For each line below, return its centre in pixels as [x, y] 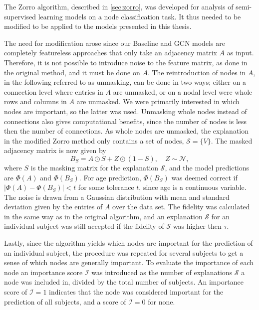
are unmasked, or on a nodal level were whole [183, 91]
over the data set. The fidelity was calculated [181, 207]
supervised [20, 16]
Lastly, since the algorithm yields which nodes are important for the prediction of [129, 243]
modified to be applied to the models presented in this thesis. [98, 26]
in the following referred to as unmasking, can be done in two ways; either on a [125, 82]
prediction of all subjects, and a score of [65, 301]
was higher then [197, 226]
